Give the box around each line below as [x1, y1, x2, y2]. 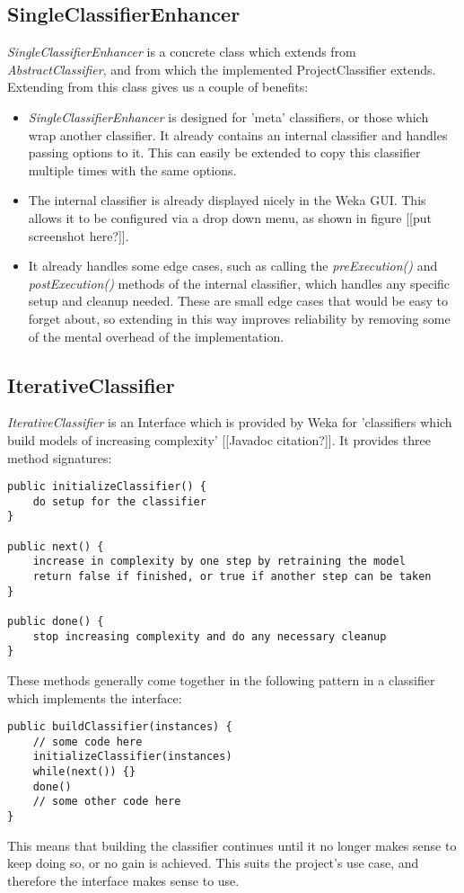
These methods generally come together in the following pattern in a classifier [7, 670, 435, 689]
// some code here [32, 735, 143, 748]
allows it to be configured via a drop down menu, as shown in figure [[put [28, 208, 432, 227]
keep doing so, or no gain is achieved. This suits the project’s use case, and [7, 853, 419, 872]
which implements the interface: [7, 688, 182, 707]
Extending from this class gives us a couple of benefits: [7, 77, 309, 96]
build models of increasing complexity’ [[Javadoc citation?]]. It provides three [7, 430, 431, 449]
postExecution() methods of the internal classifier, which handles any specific [28, 273, 451, 292]
